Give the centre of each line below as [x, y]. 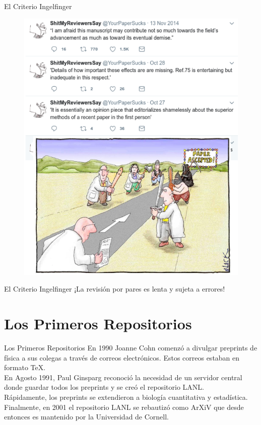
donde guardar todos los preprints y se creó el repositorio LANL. [104, 387]
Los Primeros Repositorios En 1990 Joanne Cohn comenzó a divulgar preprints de [131, 348]
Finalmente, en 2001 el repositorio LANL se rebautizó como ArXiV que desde [124, 407]
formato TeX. [25, 367]
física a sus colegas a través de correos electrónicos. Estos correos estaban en [122, 357]
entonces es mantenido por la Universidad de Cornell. [87, 417]
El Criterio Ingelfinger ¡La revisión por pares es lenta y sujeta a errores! [115, 289]
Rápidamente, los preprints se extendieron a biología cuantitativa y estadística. [126, 397]
